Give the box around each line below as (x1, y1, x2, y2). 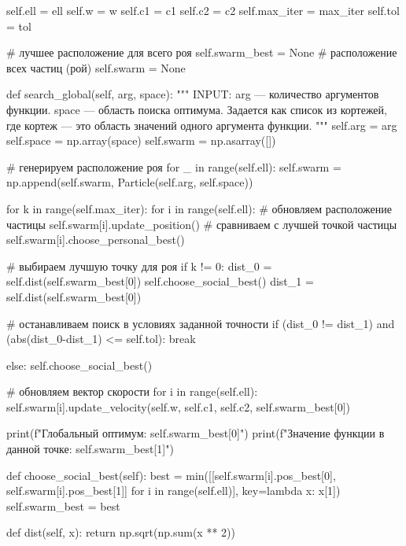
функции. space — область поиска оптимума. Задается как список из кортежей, (6, 101, 387, 117)
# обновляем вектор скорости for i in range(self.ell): (6, 383, 258, 400)
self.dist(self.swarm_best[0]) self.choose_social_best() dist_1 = (6, 273, 314, 290)
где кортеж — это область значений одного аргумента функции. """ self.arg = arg (6, 116, 397, 133)
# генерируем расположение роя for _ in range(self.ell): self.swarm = (6, 158, 341, 175)
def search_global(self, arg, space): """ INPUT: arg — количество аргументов (6, 86, 379, 102)
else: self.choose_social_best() (6, 356, 153, 373)
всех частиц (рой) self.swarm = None (6, 59, 186, 76)
